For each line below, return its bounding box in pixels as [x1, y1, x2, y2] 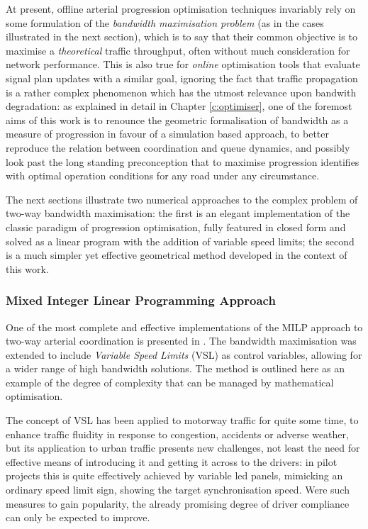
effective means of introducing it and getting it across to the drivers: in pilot [6, 454, 338, 469]
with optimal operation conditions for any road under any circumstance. [6, 168, 320, 183]
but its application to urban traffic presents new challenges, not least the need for [6, 440, 360, 455]
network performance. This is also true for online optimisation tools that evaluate [6, 57, 360, 72]
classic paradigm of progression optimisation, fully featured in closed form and [6, 219, 346, 234]
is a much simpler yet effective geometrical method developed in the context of [6, 247, 347, 262]
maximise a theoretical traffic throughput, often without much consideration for [6, 43, 350, 57]
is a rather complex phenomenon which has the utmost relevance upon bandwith [6, 84, 357, 99]
